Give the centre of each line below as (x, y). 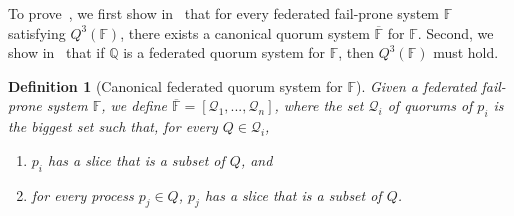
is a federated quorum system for (224, 52)
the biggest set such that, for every (113, 126)
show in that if (56, 52)
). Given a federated (416, 85)
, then (356, 52)
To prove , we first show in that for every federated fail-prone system (224, 13)
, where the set (319, 105)
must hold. (466, 52)
